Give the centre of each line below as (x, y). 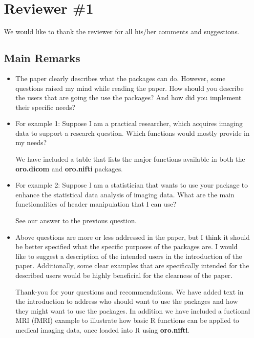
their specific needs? (45, 107)
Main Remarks (42, 58)
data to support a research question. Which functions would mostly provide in (132, 133)
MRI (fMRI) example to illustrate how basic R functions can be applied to (127, 320)
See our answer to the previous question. (76, 221)
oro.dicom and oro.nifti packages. (69, 168)
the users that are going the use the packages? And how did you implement (128, 97)
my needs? (31, 142)
